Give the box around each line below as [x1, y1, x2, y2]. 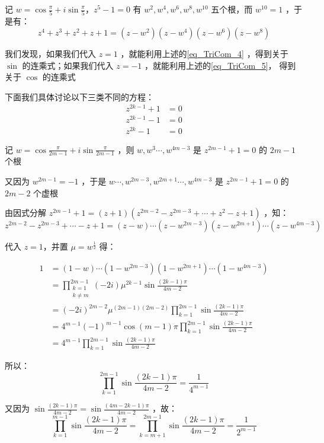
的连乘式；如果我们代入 [22, 59, 114, 71]
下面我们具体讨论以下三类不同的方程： [5, 90, 154, 103]
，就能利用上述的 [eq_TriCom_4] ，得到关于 [120, 47, 288, 59]
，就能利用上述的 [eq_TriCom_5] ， [145, 59, 277, 71]
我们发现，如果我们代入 [5, 47, 96, 59]
